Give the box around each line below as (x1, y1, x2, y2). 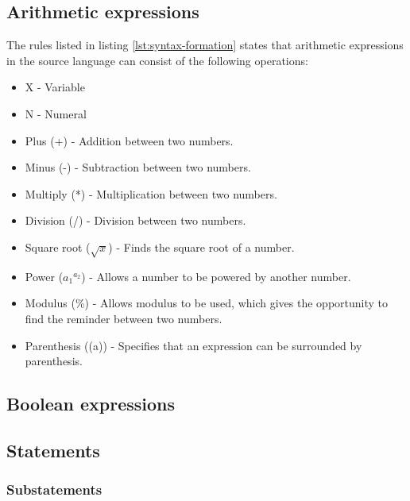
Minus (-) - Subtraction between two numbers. (25, 159, 251, 175)
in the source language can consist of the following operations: (6, 52, 308, 68)
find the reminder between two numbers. (25, 310, 222, 326)
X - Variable (25, 79, 85, 95)
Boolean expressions (6, 391, 176, 416)
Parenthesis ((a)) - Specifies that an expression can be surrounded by (25, 337, 362, 353)
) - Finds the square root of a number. (108, 238, 295, 255)
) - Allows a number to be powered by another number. (81, 268, 351, 284)
